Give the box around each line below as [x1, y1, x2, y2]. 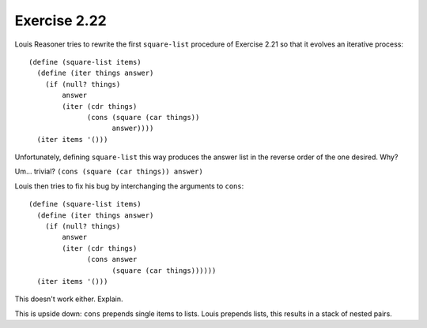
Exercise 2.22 [14, 12, 107, 29]
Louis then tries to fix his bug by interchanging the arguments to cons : [14, 181, 244, 191]
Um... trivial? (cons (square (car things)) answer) [14, 166, 203, 177]
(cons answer [87, 255, 138, 264]
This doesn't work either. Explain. [14, 294, 123, 304]
